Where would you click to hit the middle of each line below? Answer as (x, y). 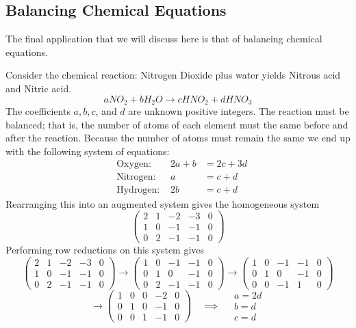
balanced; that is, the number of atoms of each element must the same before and (177, 124)
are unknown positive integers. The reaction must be (239, 111)
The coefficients (38, 111)
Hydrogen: (138, 190)
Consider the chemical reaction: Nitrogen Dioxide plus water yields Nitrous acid (173, 75)
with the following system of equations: (88, 151)
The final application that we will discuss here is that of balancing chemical (164, 39)
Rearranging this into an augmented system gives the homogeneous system (163, 203)
